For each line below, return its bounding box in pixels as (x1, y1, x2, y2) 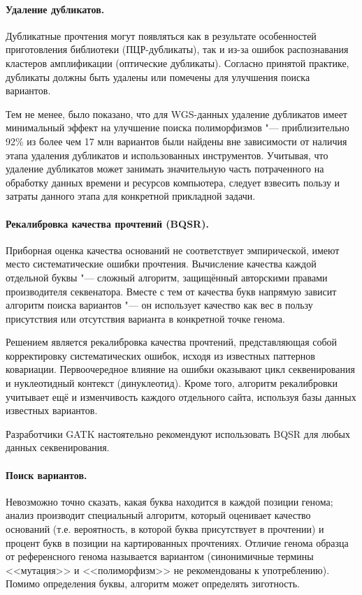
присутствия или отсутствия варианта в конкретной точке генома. (6, 311, 285, 325)
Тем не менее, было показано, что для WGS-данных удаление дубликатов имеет (6, 106, 347, 121)
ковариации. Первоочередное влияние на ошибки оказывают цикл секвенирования (6, 362, 355, 376)
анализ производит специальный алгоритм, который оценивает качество (6, 508, 311, 522)
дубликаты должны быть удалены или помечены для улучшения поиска (6, 69, 310, 84)
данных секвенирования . (6, 440, 110, 455)
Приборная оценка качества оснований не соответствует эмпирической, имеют (6, 242, 340, 257)
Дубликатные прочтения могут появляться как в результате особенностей (6, 28, 317, 43)
